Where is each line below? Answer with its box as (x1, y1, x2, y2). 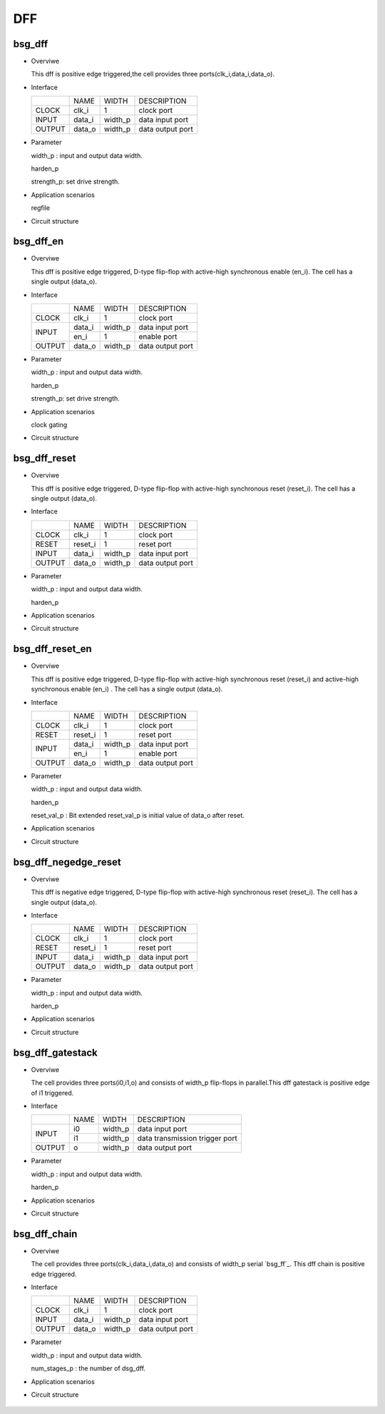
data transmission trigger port (137, 1133, 238, 1143)
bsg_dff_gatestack (13, 1046, 98, 1058)
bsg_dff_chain (13, 1228, 78, 1240)
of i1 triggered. (31, 1088, 74, 1097)
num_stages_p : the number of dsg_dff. (31, 1364, 146, 1373)
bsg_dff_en (13, 236, 64, 248)
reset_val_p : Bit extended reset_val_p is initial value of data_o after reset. (31, 811, 245, 820)
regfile (31, 204, 50, 212)
